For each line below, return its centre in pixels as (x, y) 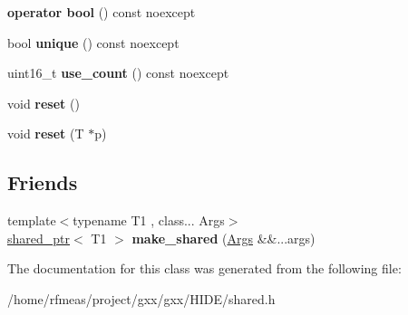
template (32, 220)
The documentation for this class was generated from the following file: (204, 268)
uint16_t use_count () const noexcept (118, 73)
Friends (43, 182)
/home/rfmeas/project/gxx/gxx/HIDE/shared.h (141, 298)
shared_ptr (39, 238)
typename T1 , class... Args (149, 220)
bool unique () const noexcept (93, 42)
